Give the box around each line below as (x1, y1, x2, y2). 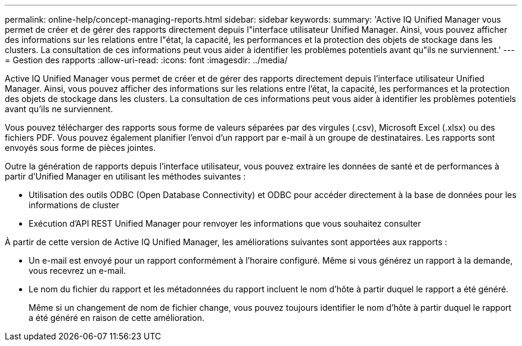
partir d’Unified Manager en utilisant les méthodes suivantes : (5, 171, 246, 181)
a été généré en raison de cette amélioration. (29, 313, 204, 323)
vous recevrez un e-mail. (29, 265, 126, 276)
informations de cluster (29, 200, 120, 210)
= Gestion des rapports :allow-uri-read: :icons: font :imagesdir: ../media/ (5, 55, 288, 65)
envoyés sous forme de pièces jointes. (5, 143, 156, 153)
